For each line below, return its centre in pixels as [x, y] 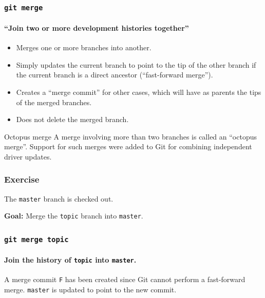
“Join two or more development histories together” [97, 28]
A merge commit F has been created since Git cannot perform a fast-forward [125, 279]
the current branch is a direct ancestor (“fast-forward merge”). [115, 75]
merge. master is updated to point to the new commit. [90, 289]
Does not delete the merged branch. [72, 119]
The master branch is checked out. [59, 198]
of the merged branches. [54, 102]
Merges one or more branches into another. [84, 47]
